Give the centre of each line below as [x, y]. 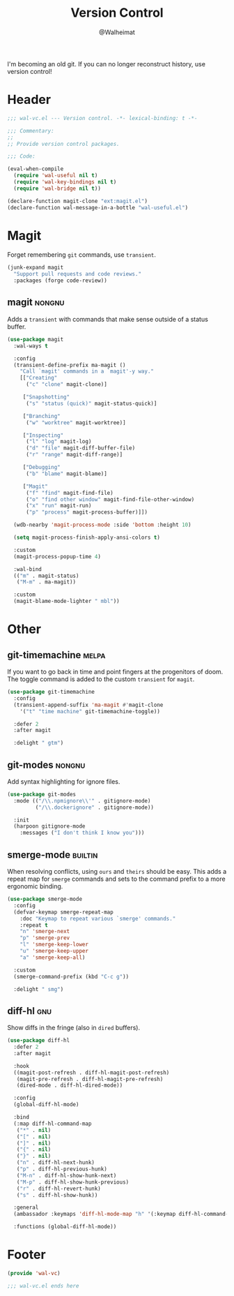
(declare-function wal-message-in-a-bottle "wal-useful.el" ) [98, 207]
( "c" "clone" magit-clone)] [67, 385]
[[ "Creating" [39, 378]
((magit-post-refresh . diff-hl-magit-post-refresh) [92, 1073]
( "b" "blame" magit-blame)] [67, 474]
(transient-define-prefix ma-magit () [70, 365]
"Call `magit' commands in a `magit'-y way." [87, 371]
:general [26, 1208]
